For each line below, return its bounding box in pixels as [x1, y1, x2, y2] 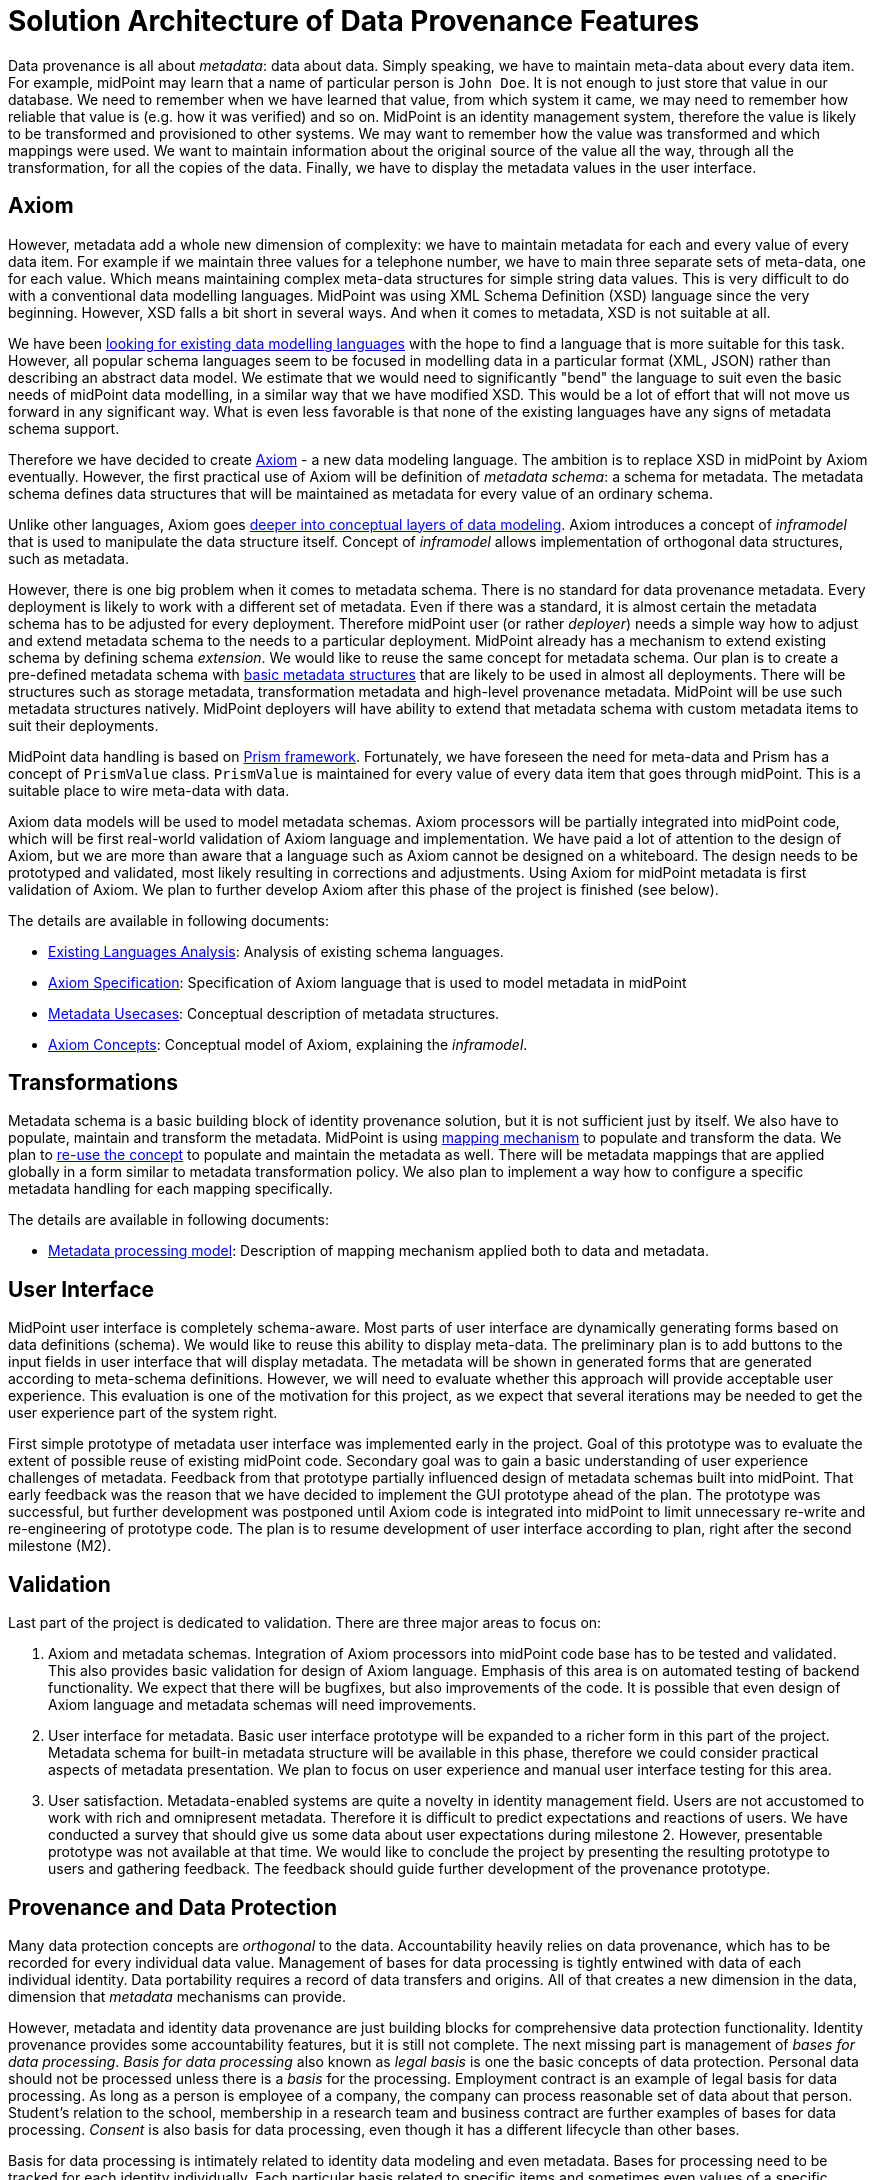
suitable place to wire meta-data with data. [8, 781, 290, 799]
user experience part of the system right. [8, 1404, 278, 1422]
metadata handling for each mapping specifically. [8, 1180, 333, 1198]
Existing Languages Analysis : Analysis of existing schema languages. [48, 942, 504, 960]
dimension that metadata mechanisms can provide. [8, 1987, 346, 2005]
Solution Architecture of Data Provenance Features [8, 4, 700, 38]
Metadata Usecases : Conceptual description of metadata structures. [48, 1004, 500, 1022]
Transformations [8, 1070, 179, 1096]
